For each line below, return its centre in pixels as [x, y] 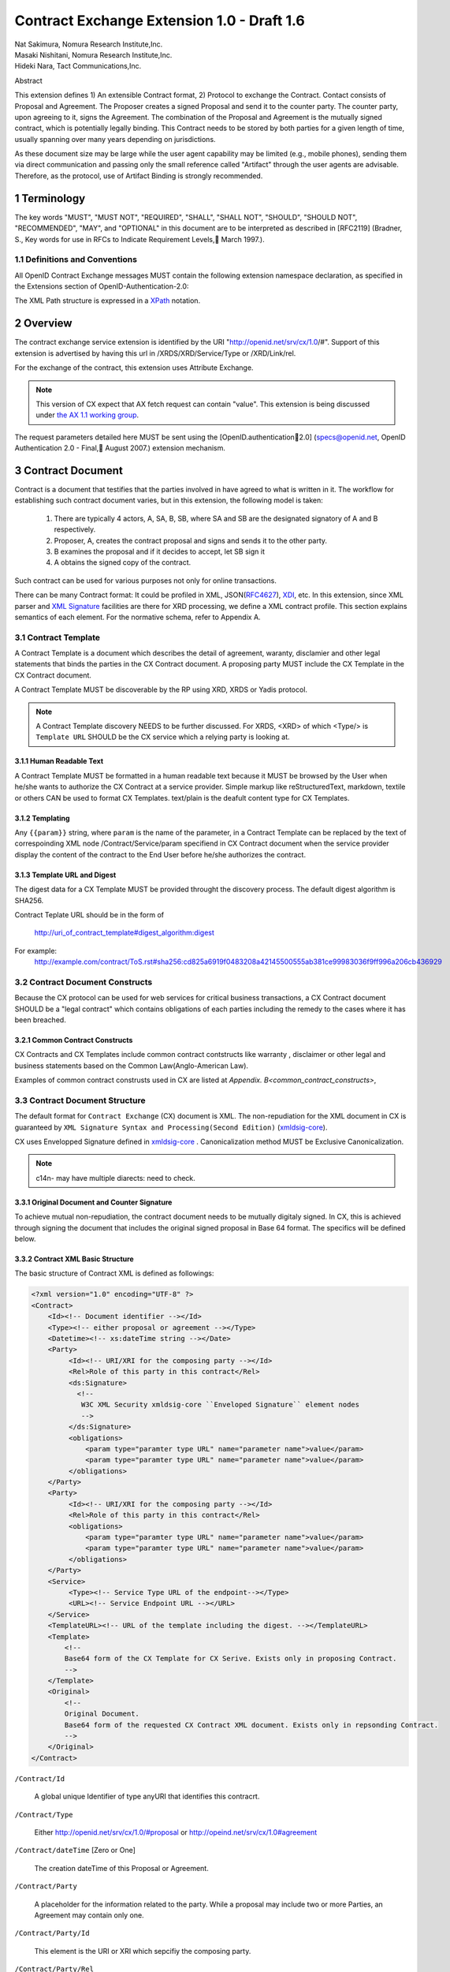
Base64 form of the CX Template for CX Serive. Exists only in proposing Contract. [231, 1659]
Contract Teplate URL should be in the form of [89, 914]
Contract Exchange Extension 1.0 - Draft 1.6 [160, 21]
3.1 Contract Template [58, 637]
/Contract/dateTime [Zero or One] [75, 1851]
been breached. [40, 1020]
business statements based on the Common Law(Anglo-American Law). [131, 1066]
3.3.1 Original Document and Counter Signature [93, 1202]
